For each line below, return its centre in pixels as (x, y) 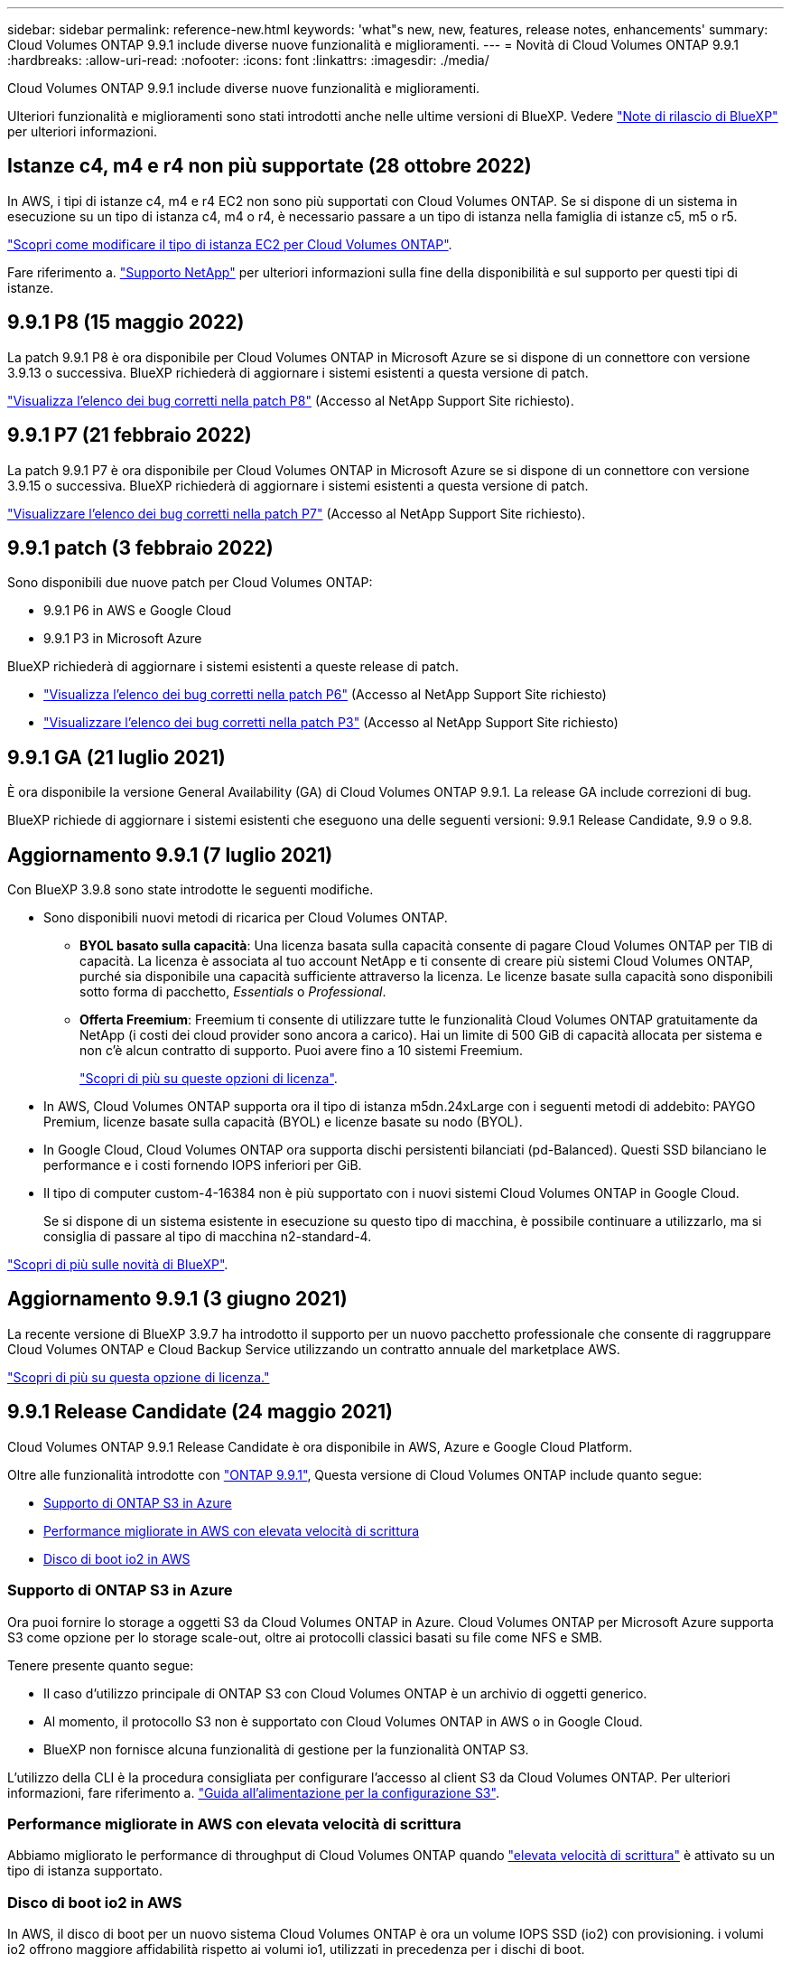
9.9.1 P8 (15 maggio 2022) (126, 323)
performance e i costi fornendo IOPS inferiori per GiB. (203, 1165)
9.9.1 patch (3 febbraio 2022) (140, 547)
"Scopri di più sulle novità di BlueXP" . (118, 1265)
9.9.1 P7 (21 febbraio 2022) (130, 435)
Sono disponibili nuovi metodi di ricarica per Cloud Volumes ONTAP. (246, 918)
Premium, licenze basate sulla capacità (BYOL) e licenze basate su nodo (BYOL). (283, 1122)
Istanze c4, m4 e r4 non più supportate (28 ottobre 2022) (270, 166)
